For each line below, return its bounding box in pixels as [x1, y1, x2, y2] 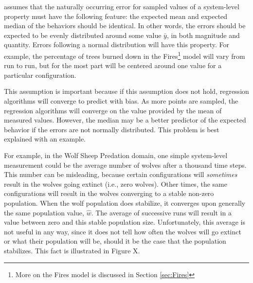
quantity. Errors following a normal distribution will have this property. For [4, 39, 230, 50]
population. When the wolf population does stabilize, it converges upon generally [4, 197, 246, 208]
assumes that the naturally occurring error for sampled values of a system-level [4, 1, 239, 11]
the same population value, [4, 207, 84, 217]
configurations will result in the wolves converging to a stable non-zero [4, 188, 214, 198]
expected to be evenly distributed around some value [4, 30, 162, 40]
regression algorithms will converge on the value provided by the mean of [4, 105, 222, 115]
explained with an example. [4, 134, 86, 144]
